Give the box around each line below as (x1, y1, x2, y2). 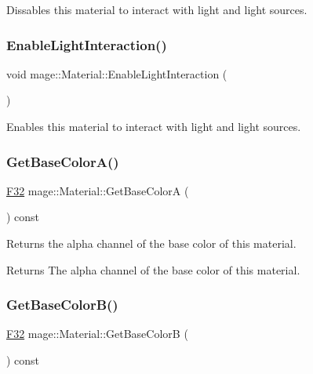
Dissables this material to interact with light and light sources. (6, 2, 308, 17)
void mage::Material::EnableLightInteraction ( (6, 65, 227, 82)
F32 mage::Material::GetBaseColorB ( (6, 325, 188, 342)
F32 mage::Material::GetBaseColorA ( (6, 182, 189, 198)
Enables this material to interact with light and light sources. (6, 118, 301, 134)
